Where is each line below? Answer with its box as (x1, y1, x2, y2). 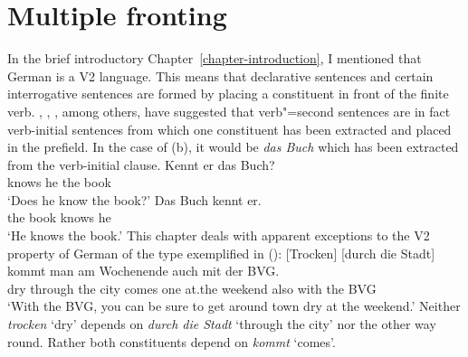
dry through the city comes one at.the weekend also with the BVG (7, 278, 377, 297)
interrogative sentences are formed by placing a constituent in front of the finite (7, 84, 449, 103)
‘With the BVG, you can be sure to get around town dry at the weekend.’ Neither (7, 296, 461, 315)
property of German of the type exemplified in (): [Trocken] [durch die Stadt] (7, 243, 435, 262)
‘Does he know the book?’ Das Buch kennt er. (7, 190, 262, 209)
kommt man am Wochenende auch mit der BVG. (7, 261, 280, 280)
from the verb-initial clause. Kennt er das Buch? (7, 155, 275, 174)
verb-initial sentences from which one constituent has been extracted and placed (7, 119, 452, 138)
